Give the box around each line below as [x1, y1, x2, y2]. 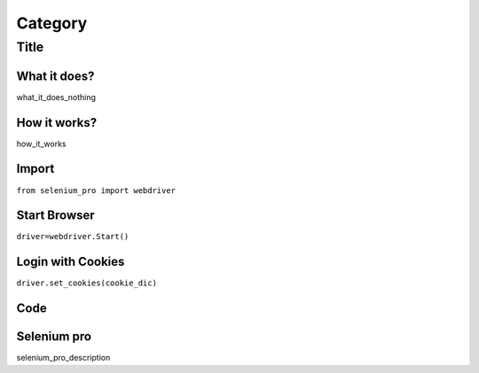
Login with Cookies [16, 254, 125, 269]
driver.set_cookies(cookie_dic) [16, 278, 157, 288]
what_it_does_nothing [16, 91, 97, 102]
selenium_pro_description [16, 353, 111, 363]
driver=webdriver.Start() [16, 231, 130, 242]
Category [16, 13, 88, 33]
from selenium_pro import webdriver [16, 185, 177, 195]
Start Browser [16, 208, 95, 223]
